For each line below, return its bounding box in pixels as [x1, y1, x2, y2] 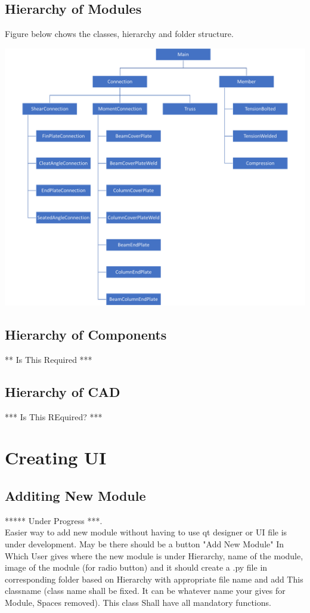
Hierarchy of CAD [5, 382, 120, 401]
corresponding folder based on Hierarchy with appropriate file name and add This [5, 572, 303, 585]
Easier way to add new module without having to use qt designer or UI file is [5, 526, 287, 538]
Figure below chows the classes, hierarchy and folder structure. [5, 27, 234, 40]
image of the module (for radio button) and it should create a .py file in [5, 561, 268, 574]
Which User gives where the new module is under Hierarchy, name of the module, [5, 549, 303, 562]
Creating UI [5, 445, 107, 470]
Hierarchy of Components [5, 325, 167, 343]
